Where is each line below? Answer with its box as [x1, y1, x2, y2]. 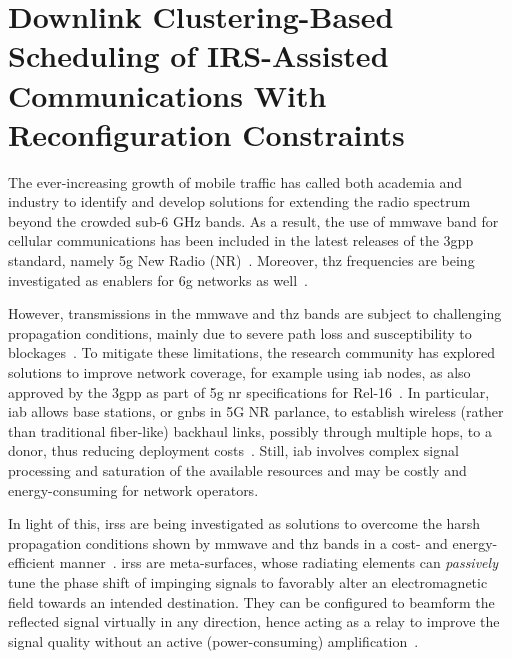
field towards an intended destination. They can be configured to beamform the [8, 591, 495, 612]
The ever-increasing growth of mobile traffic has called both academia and [8, 171, 463, 192]
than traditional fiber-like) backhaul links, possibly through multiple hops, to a [8, 420, 492, 441]
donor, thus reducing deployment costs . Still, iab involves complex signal [8, 440, 459, 461]
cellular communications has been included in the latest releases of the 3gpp [8, 230, 474, 251]
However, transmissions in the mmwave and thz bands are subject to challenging [8, 303, 502, 324]
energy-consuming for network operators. [8, 479, 259, 500]
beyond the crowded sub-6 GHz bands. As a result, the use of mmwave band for [8, 210, 499, 231]
